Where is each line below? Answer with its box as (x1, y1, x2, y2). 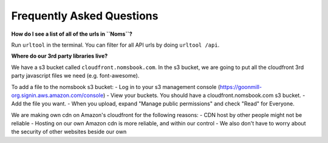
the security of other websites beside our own (11, 128, 127, 136)
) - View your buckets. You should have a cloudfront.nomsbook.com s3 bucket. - (103, 91, 306, 99)
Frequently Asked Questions (11, 9, 159, 22)
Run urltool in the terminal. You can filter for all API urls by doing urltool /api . (11, 41, 220, 48)
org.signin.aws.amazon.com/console (11, 91, 103, 99)
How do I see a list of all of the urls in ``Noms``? (11, 30, 133, 38)
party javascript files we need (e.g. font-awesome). (11, 72, 140, 79)
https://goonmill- (219, 83, 262, 90)
